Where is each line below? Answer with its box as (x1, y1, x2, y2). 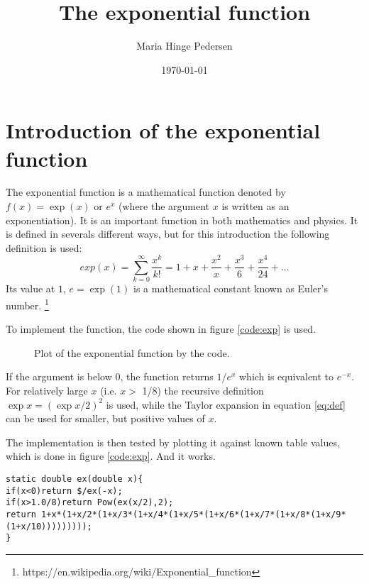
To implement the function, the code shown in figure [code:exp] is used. (6, 321, 316, 336)
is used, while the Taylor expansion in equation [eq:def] (106, 397, 346, 412)
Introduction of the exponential (6, 116, 321, 145)
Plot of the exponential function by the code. (34, 345, 230, 360)
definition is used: (6, 240, 82, 255)
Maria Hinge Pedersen (136, 38, 233, 53)
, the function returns (120, 369, 214, 384)
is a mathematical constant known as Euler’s (133, 281, 328, 296)
